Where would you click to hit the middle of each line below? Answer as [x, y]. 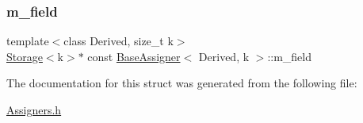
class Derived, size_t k [118, 41]
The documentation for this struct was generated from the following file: [182, 83]
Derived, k [224, 56]
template [28, 41]
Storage [25, 56]
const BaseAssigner [134, 56]
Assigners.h [34, 110]
